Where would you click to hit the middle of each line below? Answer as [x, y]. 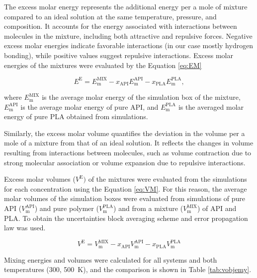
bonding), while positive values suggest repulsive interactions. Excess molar [119, 55]
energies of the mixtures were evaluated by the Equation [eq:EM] [103, 65]
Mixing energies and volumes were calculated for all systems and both [111, 259]
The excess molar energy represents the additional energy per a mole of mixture [126, 6]
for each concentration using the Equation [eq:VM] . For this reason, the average [126, 188]
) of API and [217, 208]
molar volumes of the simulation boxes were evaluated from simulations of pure [125, 198]
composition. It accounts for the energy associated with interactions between [121, 26]
